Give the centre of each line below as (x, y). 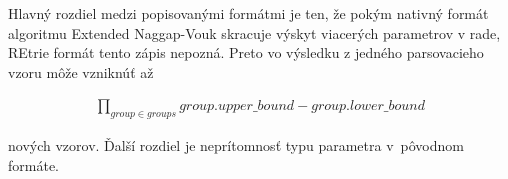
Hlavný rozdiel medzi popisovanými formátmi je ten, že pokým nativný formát (248, 13)
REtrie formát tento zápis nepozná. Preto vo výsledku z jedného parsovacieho (246, 52)
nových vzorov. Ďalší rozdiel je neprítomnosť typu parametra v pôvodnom (236, 145)
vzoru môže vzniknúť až (81, 71)
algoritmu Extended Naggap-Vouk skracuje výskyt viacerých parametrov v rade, (254, 32)
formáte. (33, 164)
